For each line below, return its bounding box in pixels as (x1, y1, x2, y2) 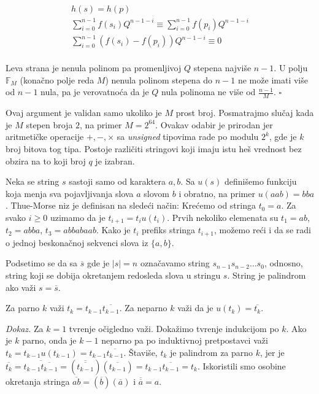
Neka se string (6, 175, 60, 188)
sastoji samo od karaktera (69, 175, 166, 188)
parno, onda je (22, 334, 77, 347)
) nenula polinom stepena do (105, 73, 213, 86)
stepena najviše (193, 61, 252, 74)
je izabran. (95, 154, 135, 167)
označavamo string (140, 257, 210, 269)
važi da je (177, 301, 213, 314)
